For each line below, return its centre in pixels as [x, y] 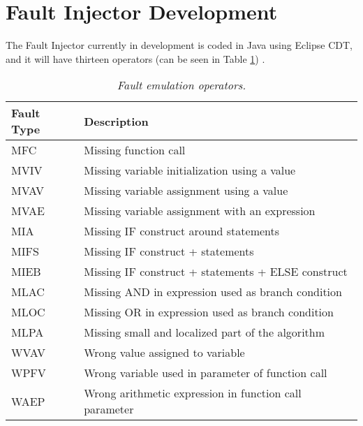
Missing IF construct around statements [182, 231]
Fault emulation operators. [181, 85]
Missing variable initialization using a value [190, 170]
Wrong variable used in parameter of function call [206, 373]
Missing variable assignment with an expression [200, 211]
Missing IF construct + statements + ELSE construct [216, 272]
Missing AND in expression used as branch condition [213, 292]
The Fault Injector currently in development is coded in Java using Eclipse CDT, [179, 45]
